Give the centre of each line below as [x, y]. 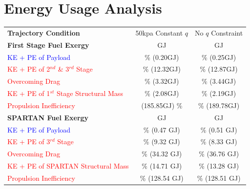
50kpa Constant [159, 32]
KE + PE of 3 [29, 142]
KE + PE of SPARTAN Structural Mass [68, 166]
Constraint [227, 32]
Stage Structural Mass [90, 93]
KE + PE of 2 [29, 69]
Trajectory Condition [44, 32]
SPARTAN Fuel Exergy [48, 117]
